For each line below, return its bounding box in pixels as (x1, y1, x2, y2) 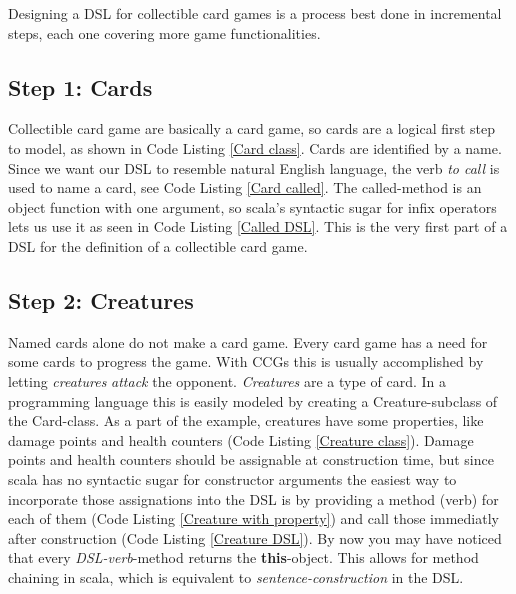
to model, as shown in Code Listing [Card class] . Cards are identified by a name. (8, 137, 502, 158)
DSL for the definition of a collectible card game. (8, 235, 308, 256)
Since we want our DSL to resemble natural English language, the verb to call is (8, 157, 500, 178)
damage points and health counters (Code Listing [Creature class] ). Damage (8, 429, 474, 450)
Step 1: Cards (8, 71, 153, 102)
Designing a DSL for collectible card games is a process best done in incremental (8, 3, 502, 23)
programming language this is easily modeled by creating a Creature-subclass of (8, 390, 498, 411)
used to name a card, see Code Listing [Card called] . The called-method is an (8, 177, 482, 198)
